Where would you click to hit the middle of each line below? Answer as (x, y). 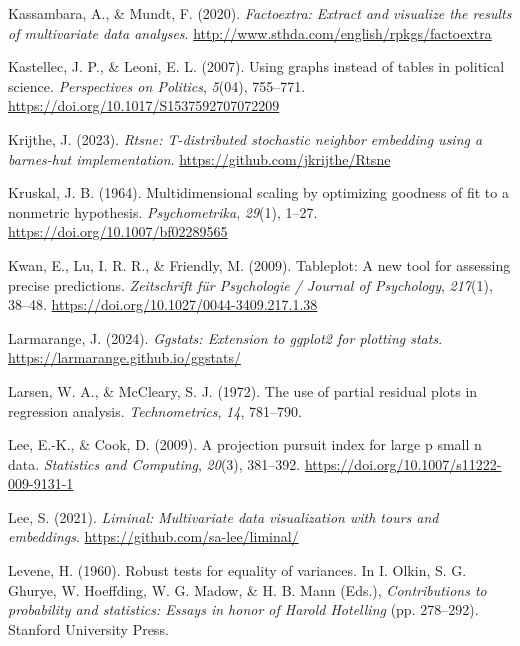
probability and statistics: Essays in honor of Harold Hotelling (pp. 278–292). (243, 609)
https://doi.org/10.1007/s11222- (403, 463)
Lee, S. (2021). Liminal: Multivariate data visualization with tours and (223, 516)
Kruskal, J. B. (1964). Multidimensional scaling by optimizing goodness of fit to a (258, 192)
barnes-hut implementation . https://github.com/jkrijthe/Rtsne (199, 158)
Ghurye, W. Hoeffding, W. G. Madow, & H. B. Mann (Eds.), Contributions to (247, 589)
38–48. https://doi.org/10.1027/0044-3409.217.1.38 (163, 304)
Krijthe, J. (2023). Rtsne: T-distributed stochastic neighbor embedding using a (245, 138)
